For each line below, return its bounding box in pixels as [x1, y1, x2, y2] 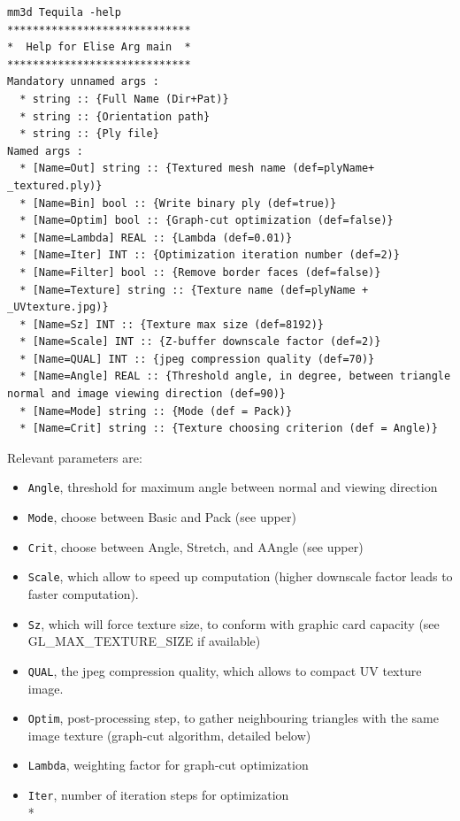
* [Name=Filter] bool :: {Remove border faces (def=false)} [19, 265, 381, 279]
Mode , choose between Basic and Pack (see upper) [27, 508, 296, 526]
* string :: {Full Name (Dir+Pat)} [19, 92, 229, 105]
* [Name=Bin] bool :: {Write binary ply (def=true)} [19, 196, 337, 210]
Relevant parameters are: [7, 448, 142, 466]
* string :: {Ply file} [19, 127, 159, 141]
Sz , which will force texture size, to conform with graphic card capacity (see [27, 614, 440, 633]
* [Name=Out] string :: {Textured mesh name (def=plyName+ [19, 162, 375, 175]
